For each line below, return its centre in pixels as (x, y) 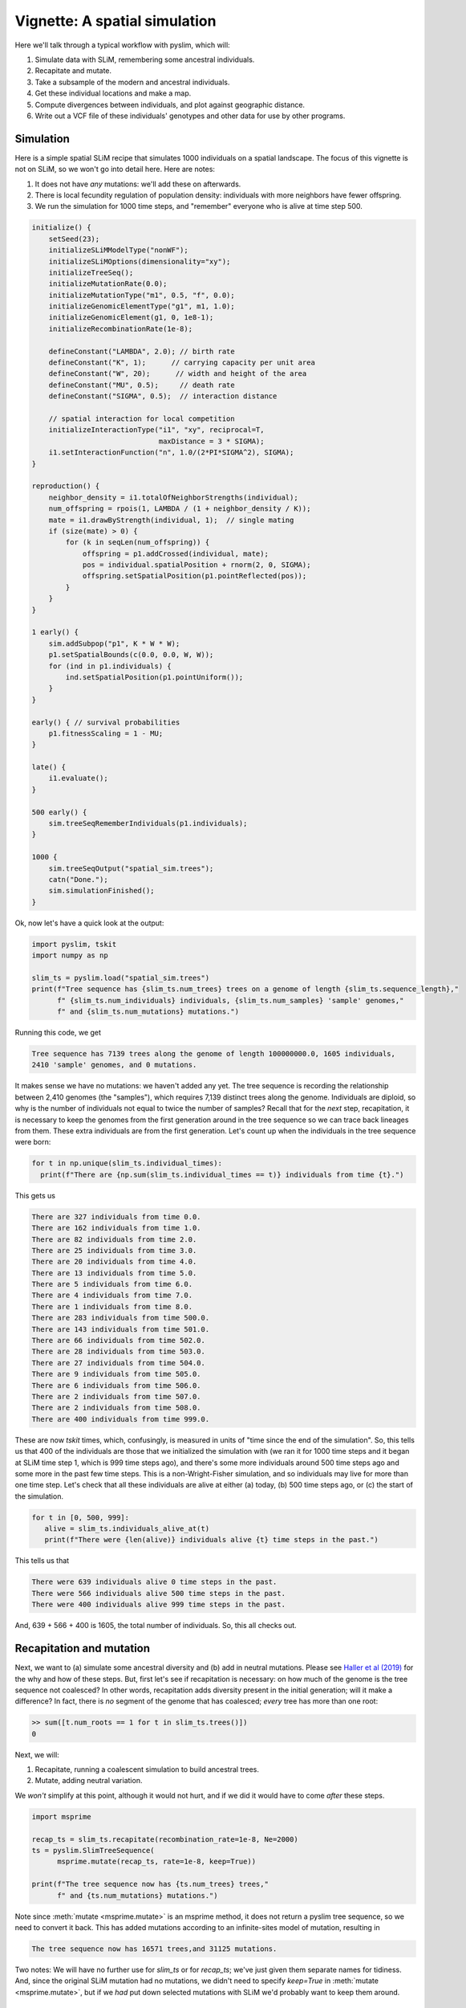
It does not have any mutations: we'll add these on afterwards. (138, 184)
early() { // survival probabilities (106, 722)
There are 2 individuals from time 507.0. (116, 1396)
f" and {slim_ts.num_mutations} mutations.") (148, 1012)
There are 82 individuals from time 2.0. (114, 1239)
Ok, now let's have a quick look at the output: (89, 923)
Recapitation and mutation (83, 1649)
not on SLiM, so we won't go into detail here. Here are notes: (115, 169)
